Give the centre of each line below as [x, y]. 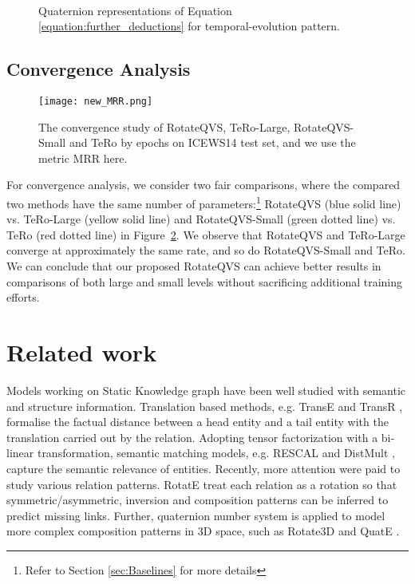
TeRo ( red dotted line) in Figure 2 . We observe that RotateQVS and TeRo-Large [206, 234]
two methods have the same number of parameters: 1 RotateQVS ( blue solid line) [204, 202]
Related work [82, 352]
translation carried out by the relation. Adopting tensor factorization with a [192, 437]
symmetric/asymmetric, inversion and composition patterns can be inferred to [198, 500]
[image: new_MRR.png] [96, 101]
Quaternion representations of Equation [135, 10]
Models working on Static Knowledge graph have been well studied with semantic [206, 390]
